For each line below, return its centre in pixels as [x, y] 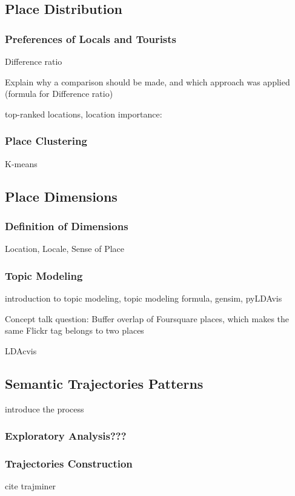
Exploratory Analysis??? [66, 436]
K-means [21, 163]
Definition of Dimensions [67, 226]
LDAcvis [21, 350]
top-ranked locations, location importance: [84, 114]
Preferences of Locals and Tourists [91, 38]
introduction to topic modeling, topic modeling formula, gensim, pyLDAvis [144, 298]
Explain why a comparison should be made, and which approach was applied [147, 81]
